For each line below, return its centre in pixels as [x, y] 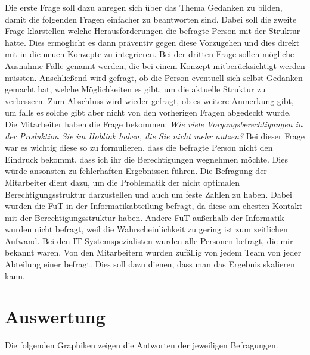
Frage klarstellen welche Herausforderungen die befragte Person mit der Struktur [153, 31]
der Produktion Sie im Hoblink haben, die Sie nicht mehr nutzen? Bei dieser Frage [155, 136]
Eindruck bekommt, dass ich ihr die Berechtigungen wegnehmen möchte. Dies [146, 159]
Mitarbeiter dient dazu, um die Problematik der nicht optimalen [122, 182]
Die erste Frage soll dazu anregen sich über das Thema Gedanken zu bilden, [144, 7]
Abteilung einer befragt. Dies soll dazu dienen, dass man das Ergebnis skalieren [150, 264]
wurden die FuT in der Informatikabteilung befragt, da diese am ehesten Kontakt [154, 206]
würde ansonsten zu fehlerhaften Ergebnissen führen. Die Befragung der [136, 171]
